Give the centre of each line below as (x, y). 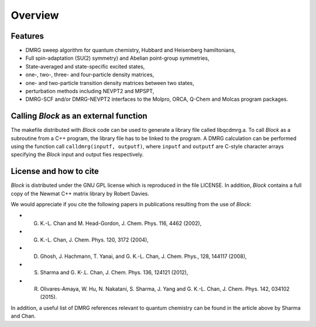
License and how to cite (55, 171)
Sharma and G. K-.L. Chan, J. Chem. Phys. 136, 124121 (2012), (114, 272)
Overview (35, 15)
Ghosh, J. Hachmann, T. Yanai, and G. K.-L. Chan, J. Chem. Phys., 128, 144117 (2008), (143, 256)
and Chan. (23, 316)
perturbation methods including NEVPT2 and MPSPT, (90, 91)
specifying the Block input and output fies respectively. (77, 155)
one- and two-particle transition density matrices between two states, (110, 83)
